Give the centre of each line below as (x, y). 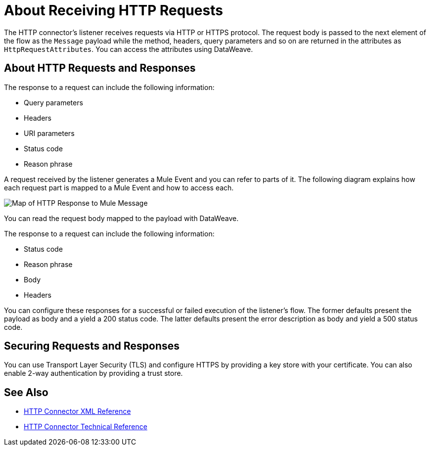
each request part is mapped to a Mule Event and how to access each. (119, 187)
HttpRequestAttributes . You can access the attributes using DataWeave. (128, 49)
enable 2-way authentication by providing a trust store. (94, 373)
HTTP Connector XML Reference (77, 411)
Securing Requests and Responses (92, 346)
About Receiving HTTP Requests (114, 10)
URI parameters (49, 133)
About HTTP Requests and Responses (100, 68)
